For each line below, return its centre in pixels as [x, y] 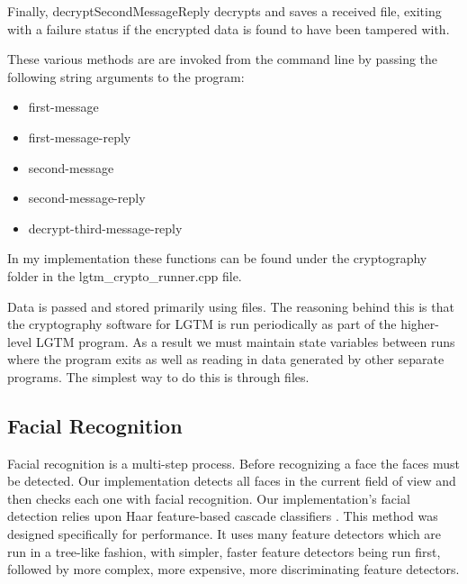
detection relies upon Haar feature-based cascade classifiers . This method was [223, 516]
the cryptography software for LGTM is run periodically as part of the [202, 324]
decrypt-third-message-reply [105, 228]
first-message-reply [80, 137]
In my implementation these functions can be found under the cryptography [217, 258]
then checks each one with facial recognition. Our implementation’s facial [209, 498]
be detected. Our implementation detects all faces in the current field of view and [232, 481]
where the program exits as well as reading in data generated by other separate [226, 359]
